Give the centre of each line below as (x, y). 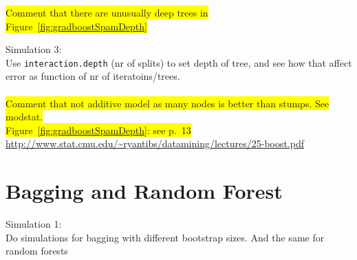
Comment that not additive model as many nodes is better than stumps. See (167, 103)
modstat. (24, 117)
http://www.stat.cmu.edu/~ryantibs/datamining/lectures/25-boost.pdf (155, 143)
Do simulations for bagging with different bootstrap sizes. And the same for (165, 237)
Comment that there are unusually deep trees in (107, 12)
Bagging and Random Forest (144, 191)
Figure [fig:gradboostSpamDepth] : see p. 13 (98, 130)
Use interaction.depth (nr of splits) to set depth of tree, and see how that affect (179, 62)
